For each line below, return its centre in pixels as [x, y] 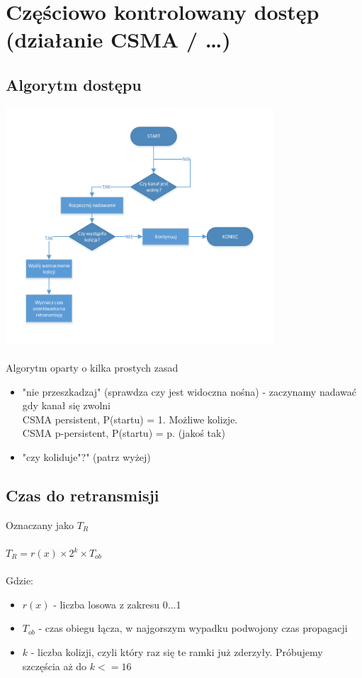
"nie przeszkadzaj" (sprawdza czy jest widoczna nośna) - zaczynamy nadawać [190, 391]
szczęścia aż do [55, 666]
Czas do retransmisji [83, 495]
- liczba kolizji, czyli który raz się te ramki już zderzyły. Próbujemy [177, 651]
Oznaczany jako [40, 524]
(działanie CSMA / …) [118, 39]
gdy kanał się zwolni [66, 405]
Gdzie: [19, 580]
